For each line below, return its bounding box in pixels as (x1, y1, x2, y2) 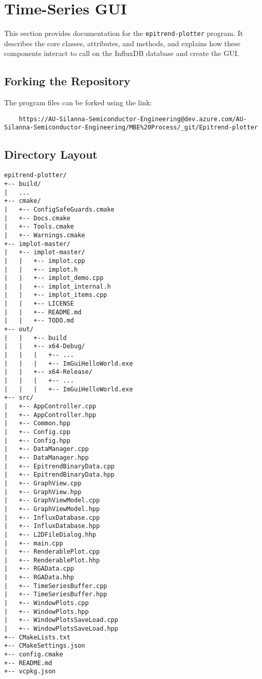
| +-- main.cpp (4, 539, 63, 547)
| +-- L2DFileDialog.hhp (4, 531, 96, 538)
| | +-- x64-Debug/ (4, 343, 85, 350)
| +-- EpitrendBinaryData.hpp (4, 471, 115, 479)
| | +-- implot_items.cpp (4, 291, 107, 299)
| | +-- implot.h (4, 266, 78, 273)
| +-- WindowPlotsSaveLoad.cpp (4, 616, 118, 624)
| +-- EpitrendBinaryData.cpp (4, 462, 115, 470)
